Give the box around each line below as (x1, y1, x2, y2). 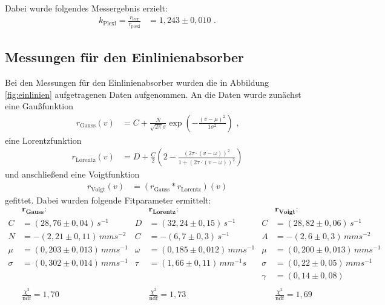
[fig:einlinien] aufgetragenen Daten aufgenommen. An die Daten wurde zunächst (5, 88, 301, 100)
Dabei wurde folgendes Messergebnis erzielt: (5, 2, 168, 14)
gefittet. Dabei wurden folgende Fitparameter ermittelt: (5, 193, 211, 206)
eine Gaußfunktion (5, 100, 73, 112)
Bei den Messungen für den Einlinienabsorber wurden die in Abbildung (5, 76, 269, 89)
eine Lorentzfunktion (5, 133, 82, 146)
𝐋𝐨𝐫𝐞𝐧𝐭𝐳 (153, 208, 176, 215)
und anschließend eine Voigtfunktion (5, 168, 140, 181)
